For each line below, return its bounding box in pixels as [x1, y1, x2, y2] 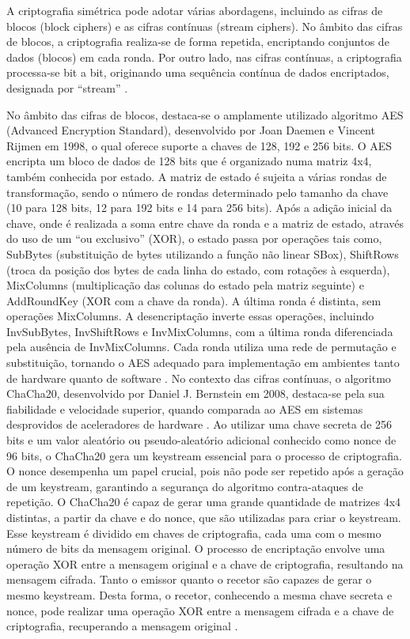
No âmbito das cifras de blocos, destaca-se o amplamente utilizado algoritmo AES [6, 106, 404, 123]
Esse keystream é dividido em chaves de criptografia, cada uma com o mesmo [6, 524, 382, 541]
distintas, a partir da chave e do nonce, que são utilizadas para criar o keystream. [6, 509, 401, 525]
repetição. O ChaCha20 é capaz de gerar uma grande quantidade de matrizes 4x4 [6, 493, 401, 510]
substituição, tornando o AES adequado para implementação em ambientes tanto [6, 354, 400, 371]
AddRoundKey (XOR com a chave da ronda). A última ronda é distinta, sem [6, 292, 382, 308]
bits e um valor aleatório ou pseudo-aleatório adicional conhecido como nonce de [6, 432, 397, 448]
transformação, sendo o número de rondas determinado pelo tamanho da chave [6, 183, 389, 200]
